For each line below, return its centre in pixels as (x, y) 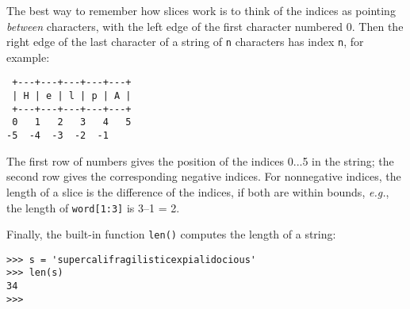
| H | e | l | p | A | (72, 96)
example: (28, 57)
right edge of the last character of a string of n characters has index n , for (185, 42)
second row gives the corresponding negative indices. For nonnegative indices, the (204, 176)
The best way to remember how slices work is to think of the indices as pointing (201, 10)
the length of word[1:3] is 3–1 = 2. (93, 207)
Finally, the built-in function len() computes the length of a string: (171, 234)
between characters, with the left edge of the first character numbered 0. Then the (205, 26)
